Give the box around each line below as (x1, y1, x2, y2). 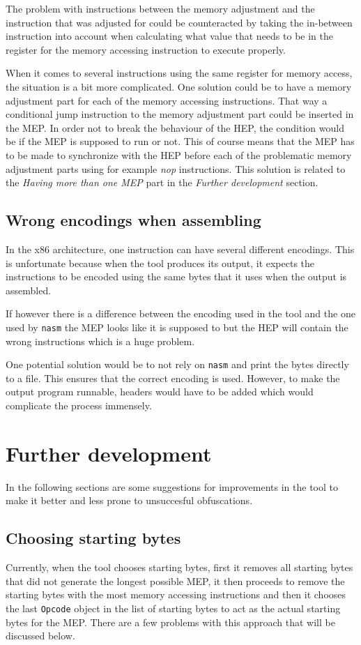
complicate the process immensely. (6, 397, 152, 412)
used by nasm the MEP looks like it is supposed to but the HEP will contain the (6, 319, 348, 334)
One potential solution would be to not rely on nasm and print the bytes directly (6, 357, 349, 372)
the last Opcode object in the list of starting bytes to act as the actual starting (6, 600, 341, 615)
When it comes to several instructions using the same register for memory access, (6, 66, 353, 80)
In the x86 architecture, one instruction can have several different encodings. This (6, 241, 355, 256)
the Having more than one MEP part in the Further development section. (6, 175, 318, 190)
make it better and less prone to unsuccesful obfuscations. (6, 493, 253, 508)
